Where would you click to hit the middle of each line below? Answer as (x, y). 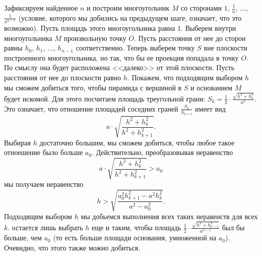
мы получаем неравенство (44, 184)
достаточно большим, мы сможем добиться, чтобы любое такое (137, 142)
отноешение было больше (44, 152)
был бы (233, 227)
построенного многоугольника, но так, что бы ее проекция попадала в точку (121, 57)
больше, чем (23, 238)
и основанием (212, 87)
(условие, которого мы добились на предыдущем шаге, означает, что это (130, 17)
